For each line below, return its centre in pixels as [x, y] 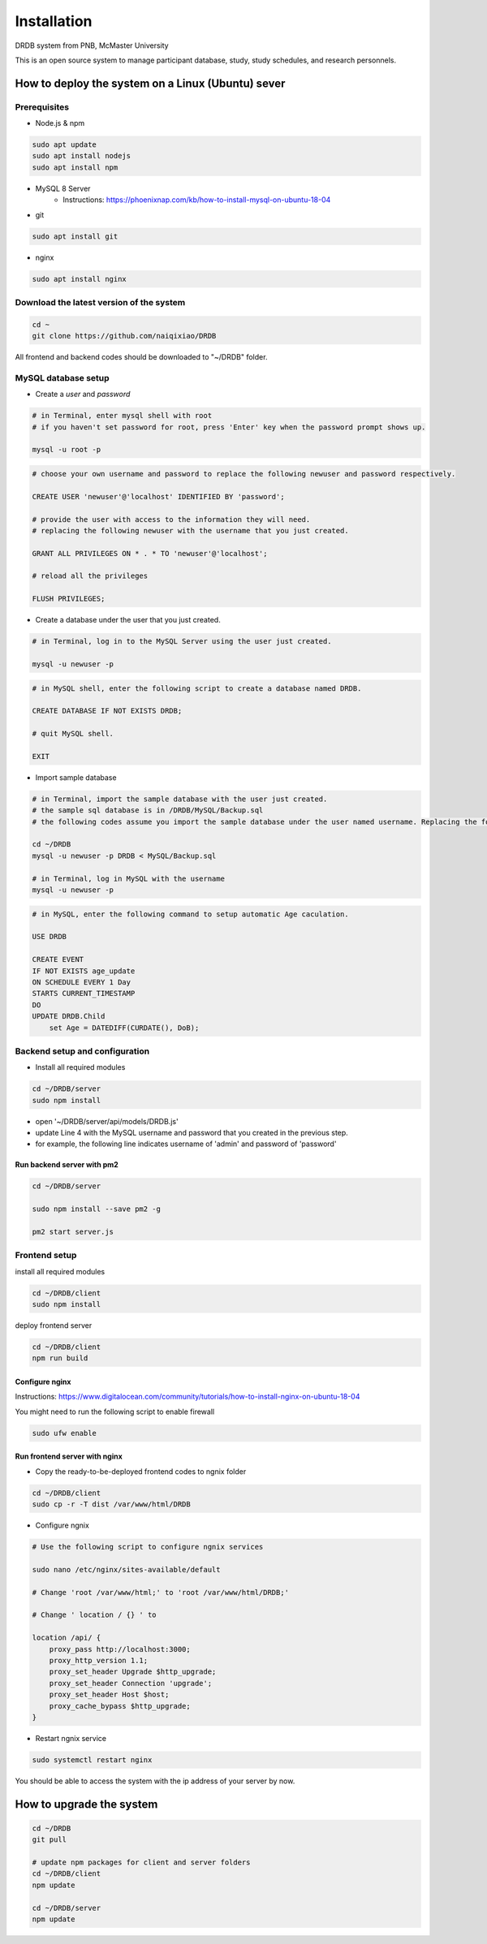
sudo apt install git [75, 236]
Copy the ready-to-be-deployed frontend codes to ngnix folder [141, 1471]
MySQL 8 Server [63, 188]
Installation [54, 21]
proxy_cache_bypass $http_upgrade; [120, 1706]
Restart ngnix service [71, 1738]
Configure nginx [43, 1381]
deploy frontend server [54, 1325]
